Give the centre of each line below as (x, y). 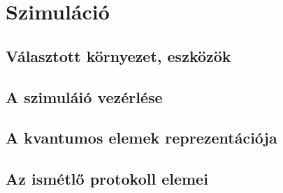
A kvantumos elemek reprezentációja (141, 138)
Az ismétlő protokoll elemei (107, 179)
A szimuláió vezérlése (84, 96)
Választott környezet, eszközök (118, 55)
